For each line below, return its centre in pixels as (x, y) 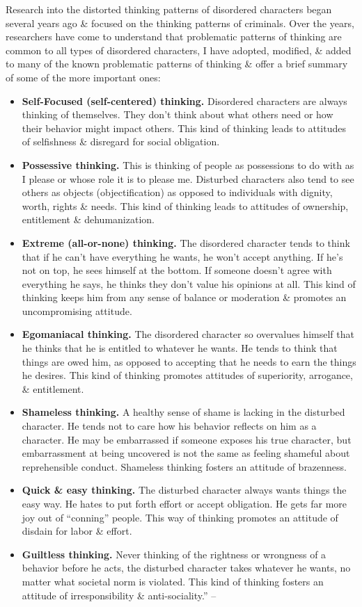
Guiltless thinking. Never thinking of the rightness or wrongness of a (174, 554)
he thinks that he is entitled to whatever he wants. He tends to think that (180, 348)
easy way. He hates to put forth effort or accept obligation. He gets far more (184, 503)
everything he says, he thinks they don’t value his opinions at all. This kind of (189, 283)
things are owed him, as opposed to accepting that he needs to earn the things (189, 361)
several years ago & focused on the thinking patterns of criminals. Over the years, (180, 23)
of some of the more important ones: (83, 77)
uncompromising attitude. (77, 310)
